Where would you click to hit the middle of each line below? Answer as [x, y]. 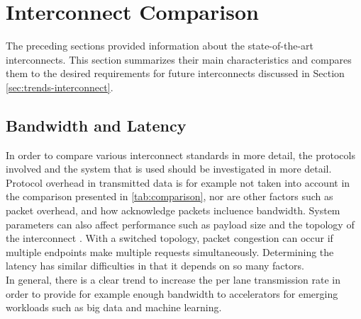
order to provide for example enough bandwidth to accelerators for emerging [172, 293]
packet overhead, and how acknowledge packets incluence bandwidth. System [173, 210]
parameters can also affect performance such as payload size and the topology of [180, 224]
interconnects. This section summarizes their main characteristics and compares [179, 59]
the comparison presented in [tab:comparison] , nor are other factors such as [170, 196]
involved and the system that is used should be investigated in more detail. [169, 169]
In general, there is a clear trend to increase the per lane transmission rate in [173, 280]
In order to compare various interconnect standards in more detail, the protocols [180, 155]
